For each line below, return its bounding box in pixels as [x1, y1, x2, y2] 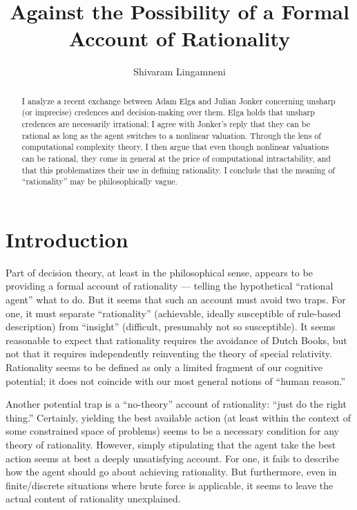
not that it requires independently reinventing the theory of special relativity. [6, 346, 332, 361]
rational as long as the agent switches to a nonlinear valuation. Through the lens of [21, 129, 321, 141]
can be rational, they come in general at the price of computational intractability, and [21, 152, 331, 164]
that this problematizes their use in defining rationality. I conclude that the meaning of [21, 164, 335, 176]
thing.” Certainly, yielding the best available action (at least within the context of [6, 410, 351, 424]
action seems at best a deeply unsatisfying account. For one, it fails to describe [6, 451, 339, 465]
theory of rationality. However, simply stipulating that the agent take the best [6, 437, 336, 452]
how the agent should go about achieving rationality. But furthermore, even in [6, 464, 337, 479]
